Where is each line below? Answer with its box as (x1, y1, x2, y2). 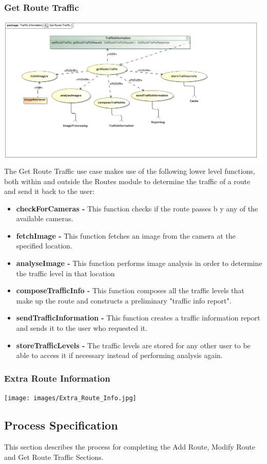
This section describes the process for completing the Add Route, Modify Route (4, 441, 256, 452)
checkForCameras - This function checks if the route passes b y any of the (16, 203, 258, 213)
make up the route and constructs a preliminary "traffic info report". (16, 295, 232, 306)
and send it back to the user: (4, 186, 94, 197)
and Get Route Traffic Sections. (4, 451, 104, 462)
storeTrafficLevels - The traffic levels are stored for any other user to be (16, 340, 251, 350)
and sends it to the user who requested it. (16, 323, 147, 333)
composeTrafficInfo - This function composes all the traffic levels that (16, 285, 244, 296)
